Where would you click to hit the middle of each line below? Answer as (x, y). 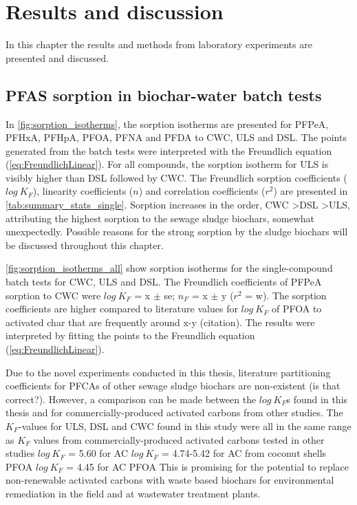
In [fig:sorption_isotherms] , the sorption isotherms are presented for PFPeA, (167, 123)
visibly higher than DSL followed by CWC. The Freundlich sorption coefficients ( (176, 177)
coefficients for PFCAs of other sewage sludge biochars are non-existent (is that (173, 386)
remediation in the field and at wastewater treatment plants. (133, 493)
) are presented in (311, 191)
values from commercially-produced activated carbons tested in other (179, 439)
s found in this (317, 399)
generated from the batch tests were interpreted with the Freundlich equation (169, 150)
